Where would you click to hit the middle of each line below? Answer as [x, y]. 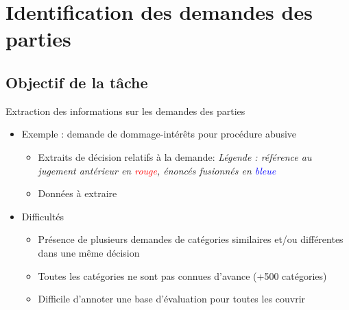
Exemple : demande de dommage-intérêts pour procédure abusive [159, 134]
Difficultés [43, 216]
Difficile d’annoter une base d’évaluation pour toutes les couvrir [172, 299]
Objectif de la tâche [77, 82]
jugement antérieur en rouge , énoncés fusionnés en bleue [157, 170]
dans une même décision [89, 252]
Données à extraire [77, 193]
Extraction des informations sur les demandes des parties [125, 111]
